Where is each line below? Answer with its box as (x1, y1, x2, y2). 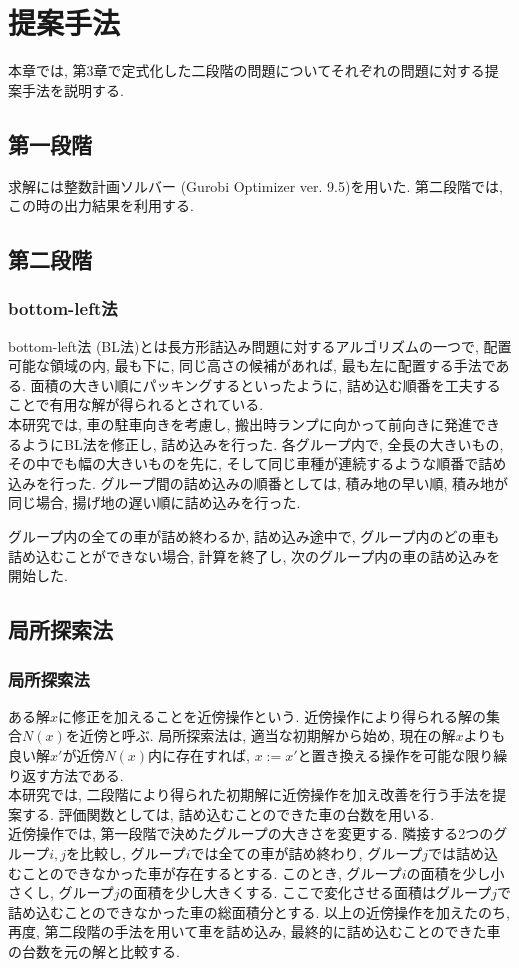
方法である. (49, 764, 124, 785)
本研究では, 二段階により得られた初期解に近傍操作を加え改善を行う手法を (8, 784, 493, 805)
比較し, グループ (80, 842, 186, 863)
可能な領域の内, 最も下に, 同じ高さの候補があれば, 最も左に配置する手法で (8, 355, 496, 376)
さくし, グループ (8, 882, 114, 903)
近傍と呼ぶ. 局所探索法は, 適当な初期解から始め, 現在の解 (79, 725, 456, 746)
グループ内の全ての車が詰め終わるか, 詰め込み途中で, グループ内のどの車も (8, 526, 500, 547)
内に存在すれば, (148, 745, 251, 766)
